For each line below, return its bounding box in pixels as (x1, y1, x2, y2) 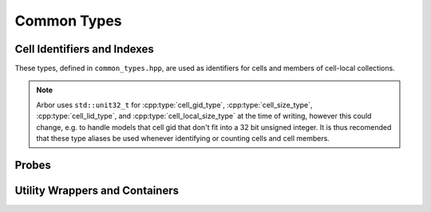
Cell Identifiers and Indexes (14, 42, 155, 56)
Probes (14, 158, 52, 171)
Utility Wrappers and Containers (14, 183, 180, 197)
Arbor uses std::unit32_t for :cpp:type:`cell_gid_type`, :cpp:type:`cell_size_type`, (36, 100, 313, 109)
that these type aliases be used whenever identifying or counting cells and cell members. (36, 134, 330, 143)
